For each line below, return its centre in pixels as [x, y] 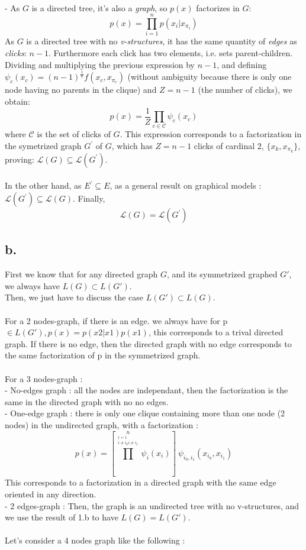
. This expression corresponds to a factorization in [211, 134]
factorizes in [218, 7]
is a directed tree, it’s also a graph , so [99, 7]
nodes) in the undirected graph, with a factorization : [102, 425]
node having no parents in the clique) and [81, 90]
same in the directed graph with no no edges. [87, 401]
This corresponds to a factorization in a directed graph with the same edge [141, 482]
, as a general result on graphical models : [186, 185]
